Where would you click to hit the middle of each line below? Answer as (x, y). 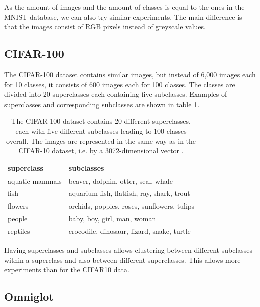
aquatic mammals (35, 181)
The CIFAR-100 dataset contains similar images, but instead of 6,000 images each (130, 74)
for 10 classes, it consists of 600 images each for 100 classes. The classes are (120, 84)
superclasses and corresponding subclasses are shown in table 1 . (102, 104)
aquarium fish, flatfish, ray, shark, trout (129, 193)
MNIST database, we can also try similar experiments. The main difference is (123, 16)
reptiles (19, 230)
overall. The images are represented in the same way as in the (101, 140)
